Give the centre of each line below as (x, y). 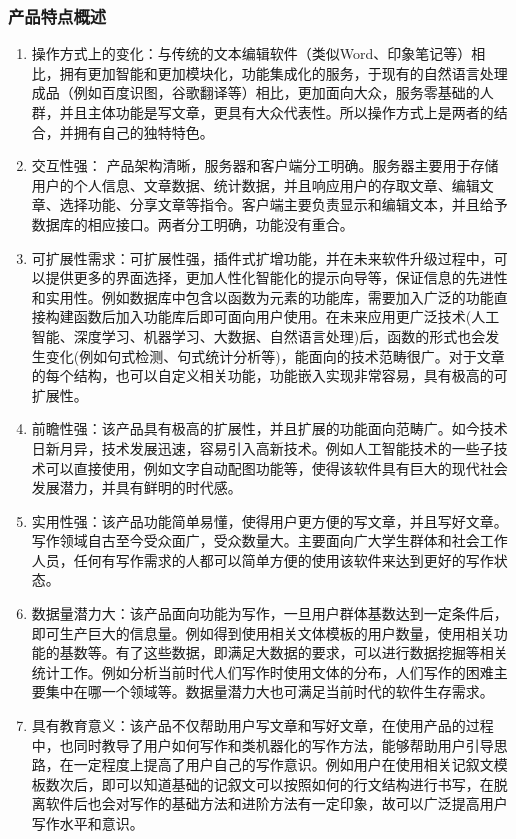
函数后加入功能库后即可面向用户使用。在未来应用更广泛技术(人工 (286, 316)
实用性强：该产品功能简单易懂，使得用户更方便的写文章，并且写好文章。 (269, 520)
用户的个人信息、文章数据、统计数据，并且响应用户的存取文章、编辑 (255, 184)
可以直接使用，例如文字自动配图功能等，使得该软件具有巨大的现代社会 (276, 467)
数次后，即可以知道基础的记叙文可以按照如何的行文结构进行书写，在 (269, 783)
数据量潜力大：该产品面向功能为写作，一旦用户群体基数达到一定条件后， (269, 613)
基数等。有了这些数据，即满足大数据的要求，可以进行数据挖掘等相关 (283, 652)
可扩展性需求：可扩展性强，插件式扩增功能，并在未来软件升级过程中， (262, 257)
